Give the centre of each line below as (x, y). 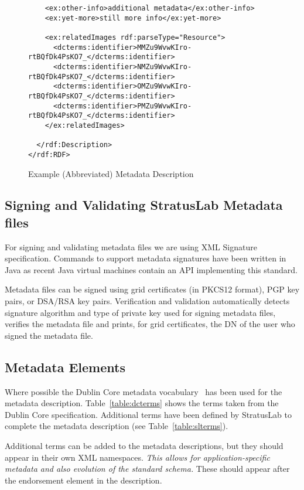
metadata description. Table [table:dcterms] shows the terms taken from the (142, 403)
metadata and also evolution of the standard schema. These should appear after (147, 469)
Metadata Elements (65, 367)
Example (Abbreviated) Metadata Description (111, 173)
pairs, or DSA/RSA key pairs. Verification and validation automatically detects (147, 301)
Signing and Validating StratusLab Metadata (144, 205)
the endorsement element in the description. (83, 480)
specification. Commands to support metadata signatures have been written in (146, 258)
